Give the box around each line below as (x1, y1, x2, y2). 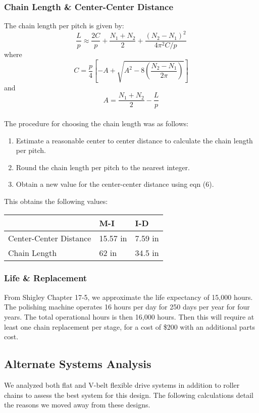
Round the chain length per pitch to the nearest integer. (16, 162, 190, 172)
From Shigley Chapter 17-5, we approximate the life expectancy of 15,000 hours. (4, 291, 253, 302)
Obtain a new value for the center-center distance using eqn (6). (16, 179, 214, 189)
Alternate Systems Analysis (4, 356, 151, 372)
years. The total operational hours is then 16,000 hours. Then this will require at (4, 311, 254, 322)
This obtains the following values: (4, 195, 108, 206)
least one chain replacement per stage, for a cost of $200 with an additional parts (4, 321, 255, 332)
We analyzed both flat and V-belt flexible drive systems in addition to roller (4, 379, 240, 390)
